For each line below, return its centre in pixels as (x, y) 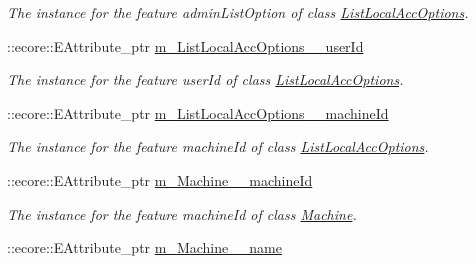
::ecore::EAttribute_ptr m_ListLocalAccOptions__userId (185, 45)
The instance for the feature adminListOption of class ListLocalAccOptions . (238, 12)
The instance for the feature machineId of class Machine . (182, 213)
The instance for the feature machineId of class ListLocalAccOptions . (218, 146)
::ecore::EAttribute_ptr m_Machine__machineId (160, 179)
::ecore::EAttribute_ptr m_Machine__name (144, 247)
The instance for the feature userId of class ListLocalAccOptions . (205, 79)
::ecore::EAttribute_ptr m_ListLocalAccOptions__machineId (198, 112)
